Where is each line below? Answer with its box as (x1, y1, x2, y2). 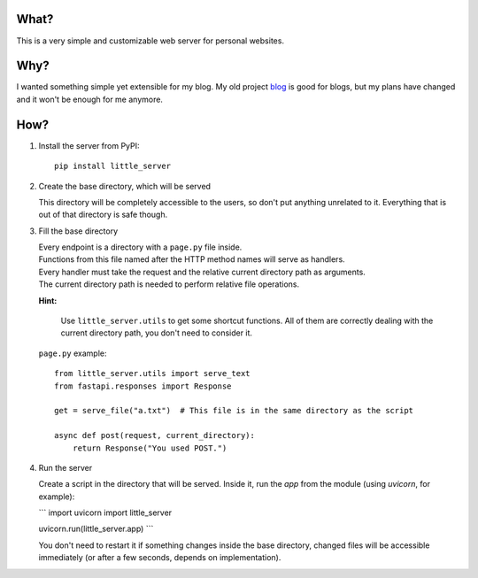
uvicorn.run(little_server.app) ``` (38, 523, 154, 535)
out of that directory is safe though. (38, 209, 168, 220)
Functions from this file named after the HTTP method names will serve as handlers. (38, 254, 345, 265)
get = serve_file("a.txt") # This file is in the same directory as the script (54, 405, 414, 416)
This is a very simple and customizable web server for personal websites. (16, 35, 285, 46)
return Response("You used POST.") (72, 443, 227, 453)
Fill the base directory (38, 226, 119, 236)
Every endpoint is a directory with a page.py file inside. (38, 242, 243, 252)
